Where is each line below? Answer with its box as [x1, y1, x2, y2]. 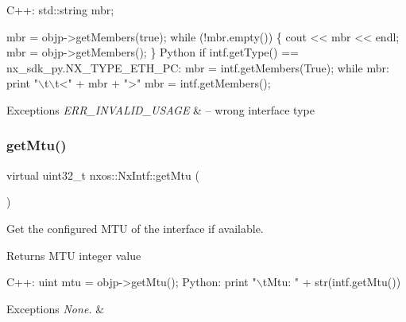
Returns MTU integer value [6, 246, 141, 263]
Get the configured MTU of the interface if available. [6, 219, 264, 236]
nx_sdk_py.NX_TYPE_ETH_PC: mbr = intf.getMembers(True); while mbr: [6, 59, 389, 76]
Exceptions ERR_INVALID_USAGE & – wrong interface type [6, 101, 315, 118]
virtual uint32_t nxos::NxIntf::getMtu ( [6, 166, 199, 183]
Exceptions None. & [6, 300, 105, 316]
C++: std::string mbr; [6, 2, 114, 17]
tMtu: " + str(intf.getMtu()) [262, 274, 401, 290]
